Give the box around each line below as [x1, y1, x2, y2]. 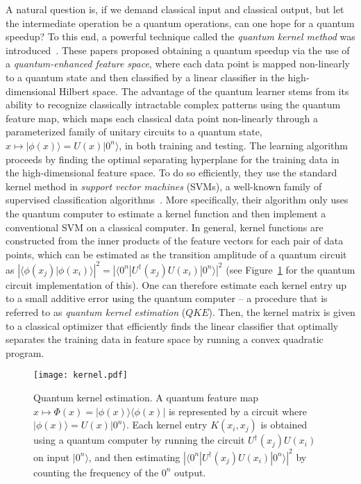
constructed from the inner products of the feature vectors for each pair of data [6, 233, 344, 248]
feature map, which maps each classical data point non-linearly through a [6, 110, 318, 125]
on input [33, 449, 70, 464]
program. [6, 345, 44, 360]
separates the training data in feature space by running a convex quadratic [6, 332, 324, 347]
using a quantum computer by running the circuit [33, 433, 245, 447]
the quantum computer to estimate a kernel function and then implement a [6, 206, 326, 220]
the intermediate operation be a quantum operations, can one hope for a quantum [6, 15, 355, 30]
